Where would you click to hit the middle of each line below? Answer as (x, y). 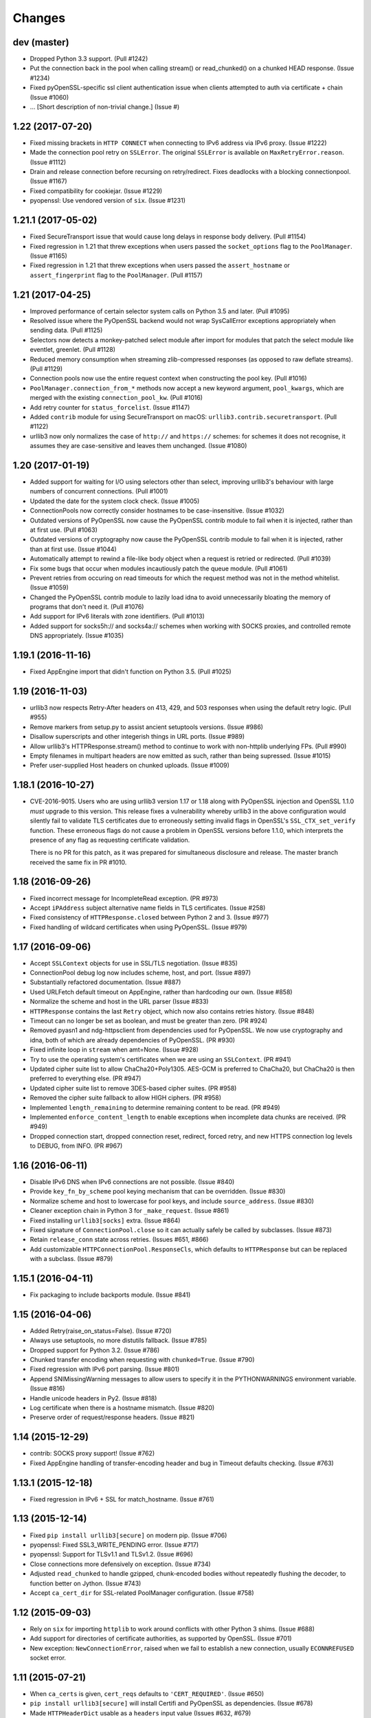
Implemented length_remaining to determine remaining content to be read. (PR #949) (155, 1107)
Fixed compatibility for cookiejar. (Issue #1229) (96, 191)
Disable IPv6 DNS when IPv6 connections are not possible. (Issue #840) (132, 1181)
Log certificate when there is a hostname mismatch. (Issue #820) (122, 1408)
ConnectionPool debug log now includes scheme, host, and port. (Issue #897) (140, 973)
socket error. (48, 1658)
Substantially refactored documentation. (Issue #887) (105, 982)
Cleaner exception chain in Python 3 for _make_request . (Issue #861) (130, 1211)
